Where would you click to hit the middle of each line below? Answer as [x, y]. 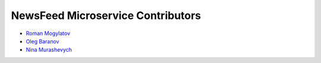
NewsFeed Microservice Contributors [106, 15]
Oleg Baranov [43, 41]
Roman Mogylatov [48, 33]
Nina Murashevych [49, 50]
